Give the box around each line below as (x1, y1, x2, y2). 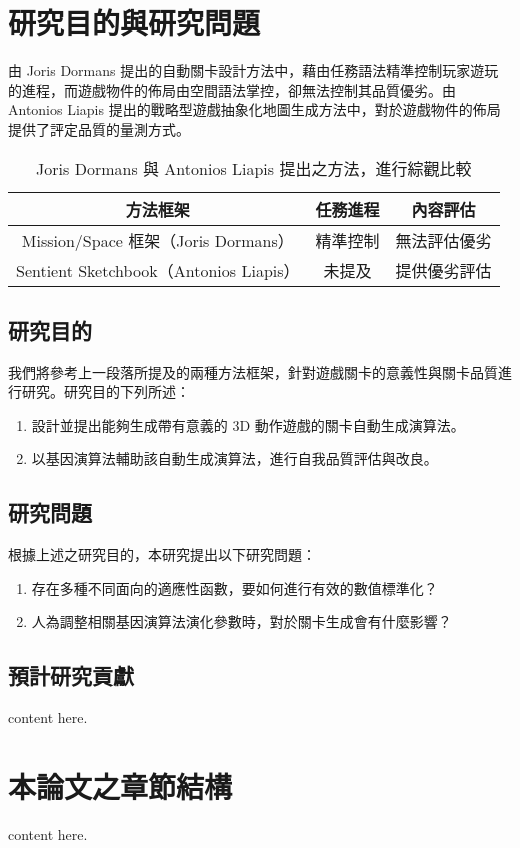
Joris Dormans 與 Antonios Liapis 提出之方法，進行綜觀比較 (36, 156, 472, 180)
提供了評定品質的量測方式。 (8, 118, 190, 139)
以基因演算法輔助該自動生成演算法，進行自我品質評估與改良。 (31, 448, 438, 469)
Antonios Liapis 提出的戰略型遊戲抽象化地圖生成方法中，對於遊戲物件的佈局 (8, 99, 501, 120)
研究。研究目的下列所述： (21, 381, 190, 402)
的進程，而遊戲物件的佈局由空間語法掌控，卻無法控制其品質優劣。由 (8, 79, 456, 100)
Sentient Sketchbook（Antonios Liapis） (16, 258, 300, 282)
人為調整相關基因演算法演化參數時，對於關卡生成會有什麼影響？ (31, 611, 452, 632)
